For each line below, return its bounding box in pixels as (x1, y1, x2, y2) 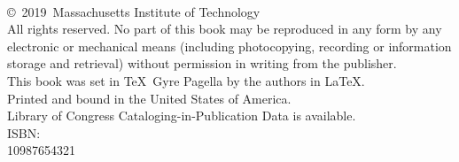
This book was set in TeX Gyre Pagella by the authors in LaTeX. (7, 71, 365, 89)
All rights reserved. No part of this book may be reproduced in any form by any (7, 19, 442, 38)
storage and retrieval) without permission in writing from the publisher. (7, 54, 397, 73)
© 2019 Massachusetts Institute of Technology (7, 2, 261, 20)
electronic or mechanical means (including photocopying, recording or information (7, 36, 452, 55)
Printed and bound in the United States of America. (7, 89, 292, 107)
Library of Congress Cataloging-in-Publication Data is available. (7, 106, 356, 125)
